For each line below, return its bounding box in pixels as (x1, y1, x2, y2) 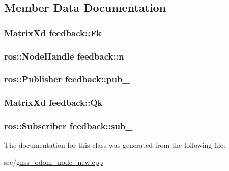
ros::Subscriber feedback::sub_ (4, 120, 133, 132)
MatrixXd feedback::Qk (4, 96, 103, 109)
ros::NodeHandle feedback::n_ (4, 49, 131, 62)
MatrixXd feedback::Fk (4, 26, 102, 39)
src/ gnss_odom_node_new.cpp (4, 156, 103, 167)
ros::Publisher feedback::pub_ (4, 73, 130, 85)
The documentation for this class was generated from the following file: (4, 139, 225, 150)
